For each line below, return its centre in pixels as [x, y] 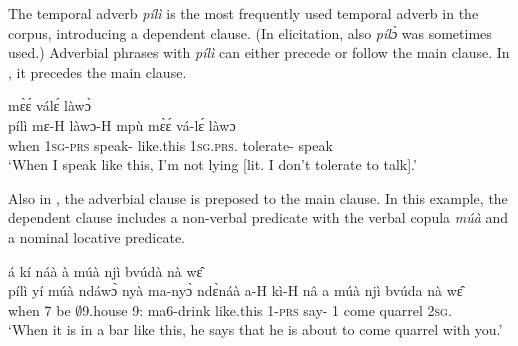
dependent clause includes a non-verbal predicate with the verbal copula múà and [258, 217]
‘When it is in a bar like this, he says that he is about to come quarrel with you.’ [255, 329]
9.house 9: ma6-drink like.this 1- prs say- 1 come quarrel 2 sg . [267, 309]
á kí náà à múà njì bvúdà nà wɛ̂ [105, 270]
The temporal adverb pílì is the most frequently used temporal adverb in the [243, 13]
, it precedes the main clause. [97, 71]
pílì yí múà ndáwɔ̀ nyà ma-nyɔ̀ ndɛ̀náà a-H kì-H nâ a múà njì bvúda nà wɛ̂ [235, 290]
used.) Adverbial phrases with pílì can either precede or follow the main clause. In [259, 52]
